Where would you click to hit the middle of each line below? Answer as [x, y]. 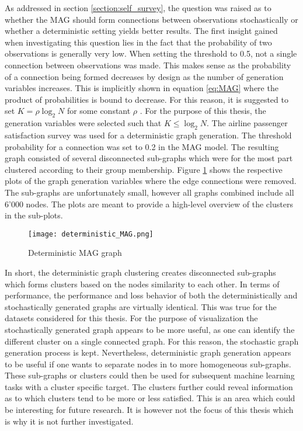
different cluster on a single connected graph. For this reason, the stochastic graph [152, 341]
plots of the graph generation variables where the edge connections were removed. [151, 181]
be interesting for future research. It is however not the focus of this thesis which [149, 410]
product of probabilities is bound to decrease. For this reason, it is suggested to [147, 99]
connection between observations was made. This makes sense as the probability [148, 65]
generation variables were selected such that [83, 123]
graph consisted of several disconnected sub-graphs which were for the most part [149, 158]
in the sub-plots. [34, 215]
